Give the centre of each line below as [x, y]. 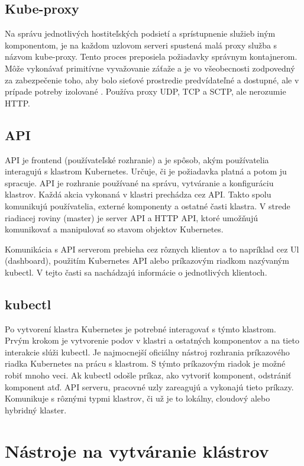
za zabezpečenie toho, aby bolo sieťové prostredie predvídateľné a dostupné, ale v [152, 80]
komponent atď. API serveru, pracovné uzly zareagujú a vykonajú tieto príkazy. [149, 386]
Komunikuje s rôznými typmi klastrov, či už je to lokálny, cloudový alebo [138, 398]
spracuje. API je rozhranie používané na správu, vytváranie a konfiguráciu [139, 182]
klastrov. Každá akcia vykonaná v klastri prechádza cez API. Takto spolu [138, 194]
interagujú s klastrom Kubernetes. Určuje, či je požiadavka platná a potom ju [146, 171]
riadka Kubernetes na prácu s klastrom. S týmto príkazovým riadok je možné [145, 363]
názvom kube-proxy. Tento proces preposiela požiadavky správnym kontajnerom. [151, 56]
